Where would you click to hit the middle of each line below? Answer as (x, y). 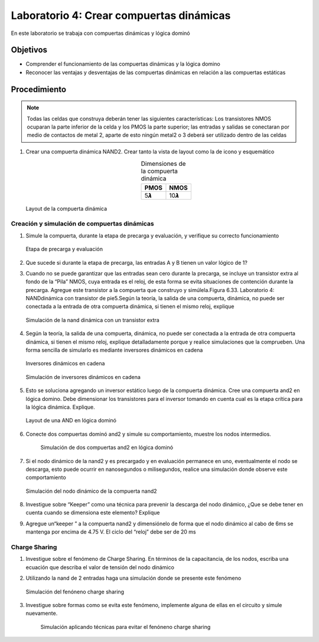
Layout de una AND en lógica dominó (71, 420)
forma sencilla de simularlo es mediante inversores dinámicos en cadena (114, 350)
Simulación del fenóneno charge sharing (75, 592)
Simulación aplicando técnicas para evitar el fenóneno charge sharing (126, 627)
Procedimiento (39, 89)
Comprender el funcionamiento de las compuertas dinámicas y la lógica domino (123, 64)
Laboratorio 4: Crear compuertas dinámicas (121, 15)
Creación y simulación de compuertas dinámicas (83, 224)
